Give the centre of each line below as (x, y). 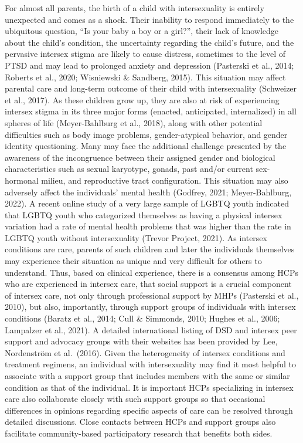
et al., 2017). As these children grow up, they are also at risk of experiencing (142, 99)
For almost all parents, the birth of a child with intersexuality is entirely (135, 8)
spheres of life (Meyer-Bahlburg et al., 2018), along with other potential (134, 122)
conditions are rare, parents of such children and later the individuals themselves (150, 249)
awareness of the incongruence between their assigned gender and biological (140, 157)
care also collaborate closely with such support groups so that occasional (135, 399)
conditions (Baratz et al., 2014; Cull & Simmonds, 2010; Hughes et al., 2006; (142, 318)
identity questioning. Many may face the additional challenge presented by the (146, 146)
